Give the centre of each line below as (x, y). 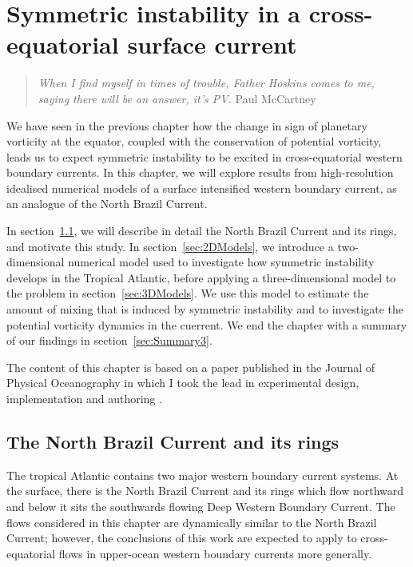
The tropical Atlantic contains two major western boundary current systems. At (203, 475)
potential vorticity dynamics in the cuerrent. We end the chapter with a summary (207, 324)
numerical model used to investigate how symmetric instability (221, 262)
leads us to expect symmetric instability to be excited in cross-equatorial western (205, 156)
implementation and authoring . (84, 398)
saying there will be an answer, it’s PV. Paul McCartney (177, 98)
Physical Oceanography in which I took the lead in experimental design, (183, 383)
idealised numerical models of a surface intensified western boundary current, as (202, 188)
